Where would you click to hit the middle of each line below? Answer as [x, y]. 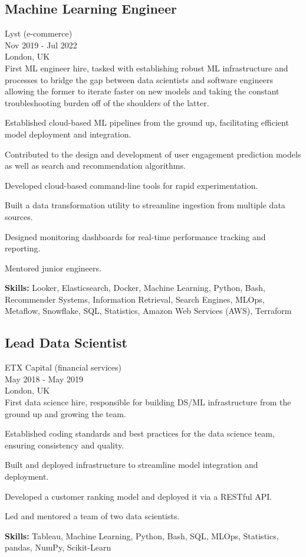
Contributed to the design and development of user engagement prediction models [153, 154]
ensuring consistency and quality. [65, 445]
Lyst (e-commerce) [39, 33]
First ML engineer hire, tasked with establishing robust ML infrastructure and [147, 68]
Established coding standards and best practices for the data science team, [140, 433]
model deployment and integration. [68, 134]
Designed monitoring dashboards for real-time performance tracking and [135, 236]
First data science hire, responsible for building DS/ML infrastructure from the [148, 402]
